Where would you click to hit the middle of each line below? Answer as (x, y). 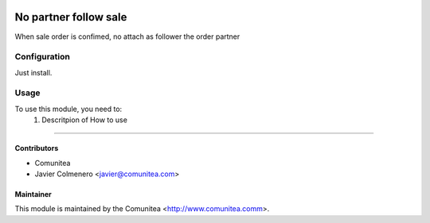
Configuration (43, 57)
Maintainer (33, 194)
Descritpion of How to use (84, 120)
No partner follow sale (71, 17)
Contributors (37, 148)
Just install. (33, 72)
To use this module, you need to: (68, 109)
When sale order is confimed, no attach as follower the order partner (127, 37)
